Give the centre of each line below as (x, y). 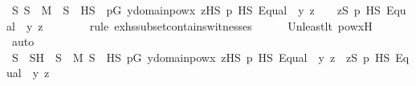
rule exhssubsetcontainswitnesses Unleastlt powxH (231, 25)
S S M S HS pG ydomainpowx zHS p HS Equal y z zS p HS (196, 10)
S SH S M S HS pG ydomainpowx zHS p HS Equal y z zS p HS (201, 57)
